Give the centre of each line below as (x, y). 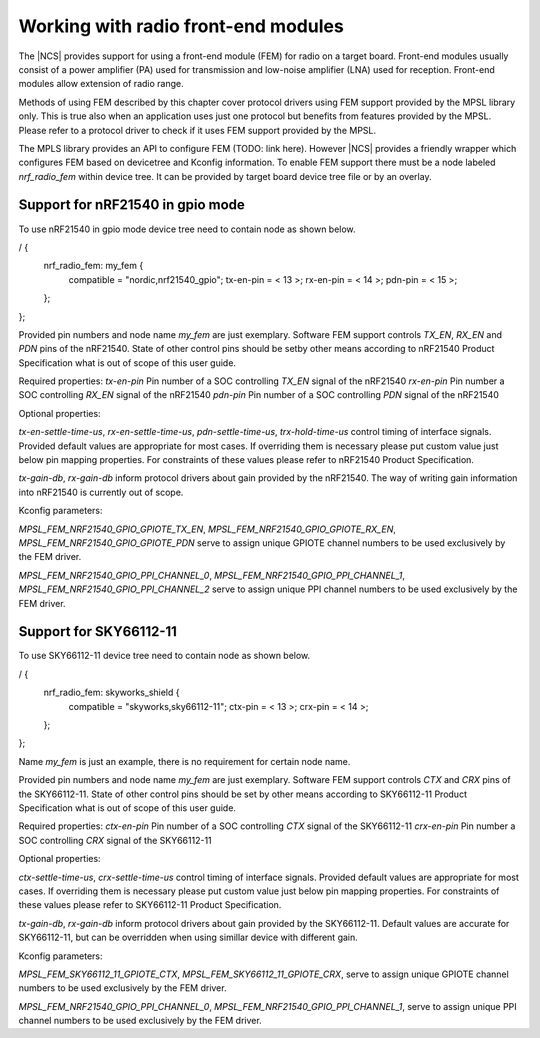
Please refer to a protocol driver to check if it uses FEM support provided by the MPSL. (197, 130)
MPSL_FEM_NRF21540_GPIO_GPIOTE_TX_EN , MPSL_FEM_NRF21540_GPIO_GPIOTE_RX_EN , (207, 529)
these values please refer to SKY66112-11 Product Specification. (150, 905)
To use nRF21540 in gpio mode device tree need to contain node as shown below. (187, 229)
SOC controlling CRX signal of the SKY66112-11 (115, 840)
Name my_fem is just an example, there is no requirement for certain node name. (184, 761)
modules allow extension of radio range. (101, 84)
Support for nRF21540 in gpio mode (131, 205)
